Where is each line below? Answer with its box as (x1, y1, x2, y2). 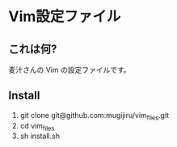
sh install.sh (19, 131, 61, 141)
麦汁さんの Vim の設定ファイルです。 (8, 65, 131, 74)
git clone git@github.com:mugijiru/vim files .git (19, 110, 170, 122)
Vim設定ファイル (8, 7, 121, 26)
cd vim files (19, 120, 55, 132)
